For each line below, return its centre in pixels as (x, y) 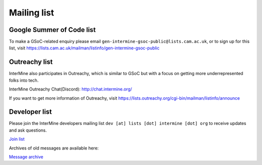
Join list (17, 139)
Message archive (26, 157)
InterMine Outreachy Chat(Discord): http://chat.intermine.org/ (71, 89)
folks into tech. (24, 80)
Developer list (30, 112)
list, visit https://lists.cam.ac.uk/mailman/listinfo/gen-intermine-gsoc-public (84, 48)
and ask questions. (28, 130)
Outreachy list (31, 62)
